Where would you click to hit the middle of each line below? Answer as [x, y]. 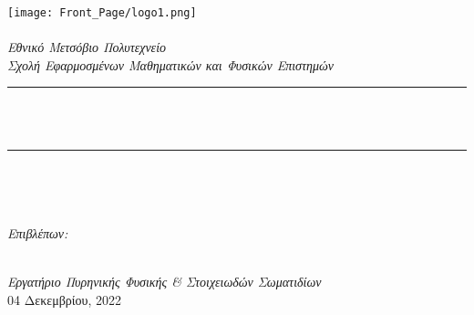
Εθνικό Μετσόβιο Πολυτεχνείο [87, 47]
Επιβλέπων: [38, 232]
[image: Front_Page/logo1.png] [102, 13]
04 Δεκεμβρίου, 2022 [65, 299]
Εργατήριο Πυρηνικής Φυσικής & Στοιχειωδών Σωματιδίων [165, 281]
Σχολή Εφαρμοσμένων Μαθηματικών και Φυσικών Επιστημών [170, 64]
